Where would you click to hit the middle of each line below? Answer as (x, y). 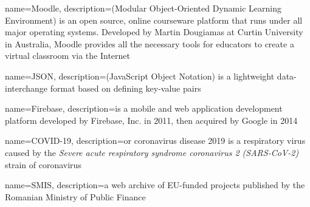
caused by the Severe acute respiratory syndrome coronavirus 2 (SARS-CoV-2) (152, 152)
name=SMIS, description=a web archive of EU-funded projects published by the (155, 185)
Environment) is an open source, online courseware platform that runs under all (154, 20)
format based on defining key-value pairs (126, 88)
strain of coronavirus (43, 164)
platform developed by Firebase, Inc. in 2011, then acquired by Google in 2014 (151, 120)
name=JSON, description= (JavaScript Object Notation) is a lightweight (140, 76)
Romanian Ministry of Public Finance (75, 196)
